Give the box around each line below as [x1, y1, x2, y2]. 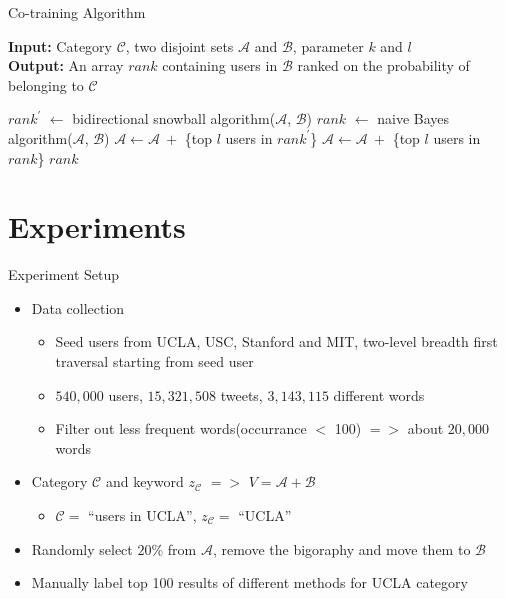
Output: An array [8, 55, 124, 76]
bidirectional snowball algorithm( [72, 108, 276, 129]
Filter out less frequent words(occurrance [55, 418, 307, 439]
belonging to [8, 74, 84, 95]
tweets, [220, 384, 263, 405]
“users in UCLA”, [88, 505, 197, 526]
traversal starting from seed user [55, 351, 254, 372]
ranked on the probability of [297, 55, 470, 76]
